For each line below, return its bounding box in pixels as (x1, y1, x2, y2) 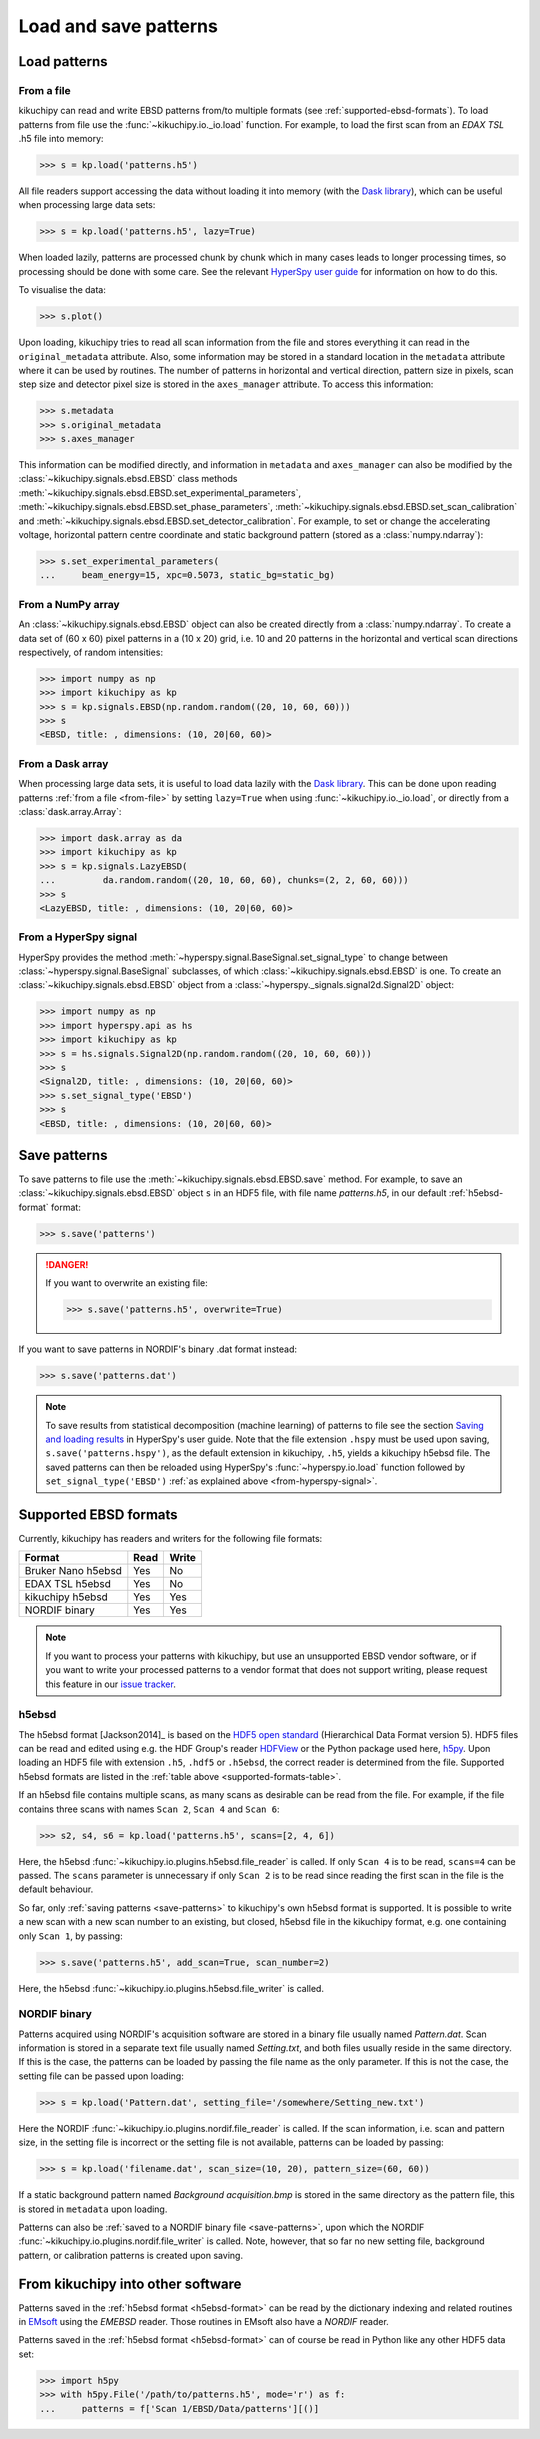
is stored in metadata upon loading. (18, 2203, 168, 2215)
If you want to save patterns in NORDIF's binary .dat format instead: (18, 1343, 297, 1355)
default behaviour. (18, 1883, 94, 1895)
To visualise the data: (18, 284, 107, 296)
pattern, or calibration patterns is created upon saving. (18, 2249, 244, 2261)
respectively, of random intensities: (18, 646, 164, 658)
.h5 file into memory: (18, 133, 104, 145)
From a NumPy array (18, 597, 120, 611)
